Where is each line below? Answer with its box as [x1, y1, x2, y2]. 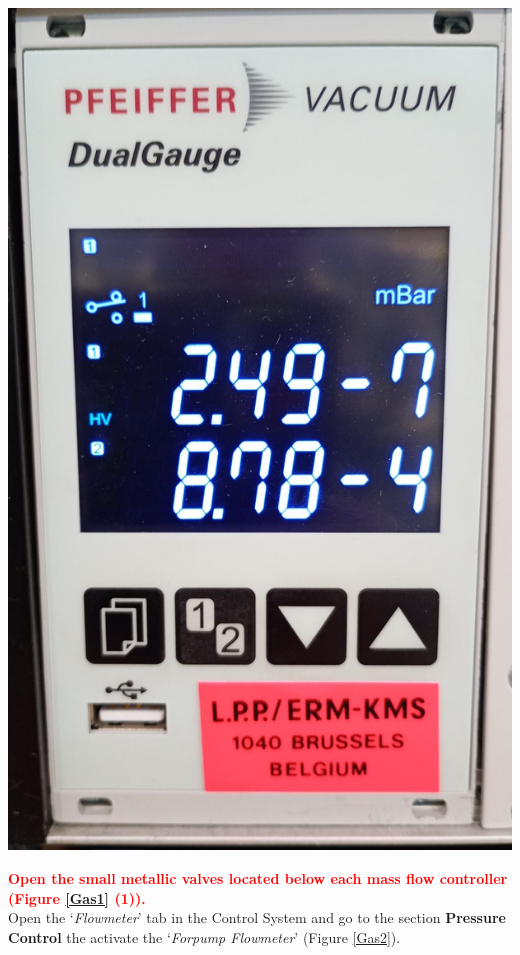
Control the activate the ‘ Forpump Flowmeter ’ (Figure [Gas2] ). [8, 926, 401, 947]
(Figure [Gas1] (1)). [8, 887, 146, 908]
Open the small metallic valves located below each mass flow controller [8, 868, 508, 889]
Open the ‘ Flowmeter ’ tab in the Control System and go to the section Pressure [8, 907, 506, 928]
